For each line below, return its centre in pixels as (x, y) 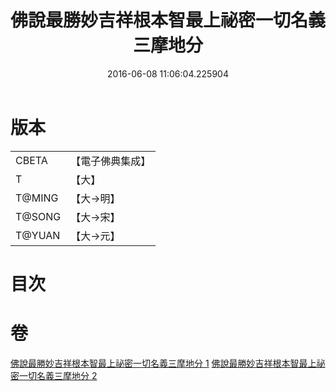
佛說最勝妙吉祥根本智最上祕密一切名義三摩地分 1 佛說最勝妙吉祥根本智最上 (163, 363)
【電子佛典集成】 (111, 161)
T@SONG (38, 216)
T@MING (37, 198)
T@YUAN (38, 235)
